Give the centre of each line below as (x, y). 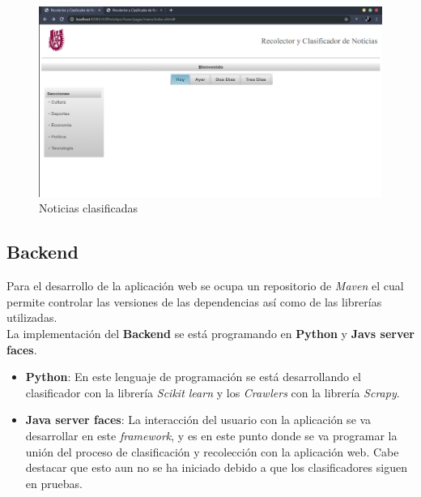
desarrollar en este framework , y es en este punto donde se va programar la (211, 435)
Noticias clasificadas (88, 208)
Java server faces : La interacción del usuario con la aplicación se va (198, 420)
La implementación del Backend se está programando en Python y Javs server (210, 333)
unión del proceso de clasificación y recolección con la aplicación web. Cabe (212, 451)
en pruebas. (54, 483)
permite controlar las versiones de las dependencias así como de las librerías (194, 301)
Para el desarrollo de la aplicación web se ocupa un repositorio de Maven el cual (205, 286)
